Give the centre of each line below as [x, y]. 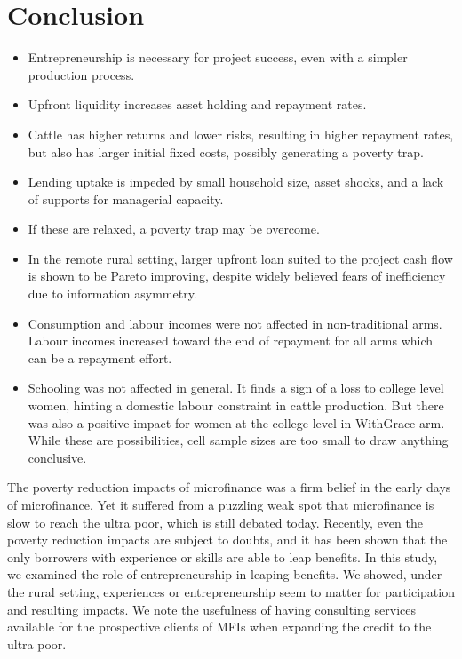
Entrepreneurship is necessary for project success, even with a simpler [218, 57]
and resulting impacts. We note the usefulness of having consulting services [211, 609]
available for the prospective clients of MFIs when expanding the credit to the [219, 627]
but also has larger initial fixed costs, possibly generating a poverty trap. [226, 151]
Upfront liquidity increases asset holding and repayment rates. [197, 104]
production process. [81, 74]
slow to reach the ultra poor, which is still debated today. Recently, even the [215, 522]
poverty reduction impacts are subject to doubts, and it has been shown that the [227, 540]
